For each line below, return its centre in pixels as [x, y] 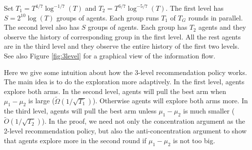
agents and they [222, 27]
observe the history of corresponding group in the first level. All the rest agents [122, 36]
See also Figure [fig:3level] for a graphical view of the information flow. [110, 55]
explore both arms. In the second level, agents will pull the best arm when [115, 91]
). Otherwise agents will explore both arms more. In [170, 101]
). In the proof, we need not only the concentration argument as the [143, 121]
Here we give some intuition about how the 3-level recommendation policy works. [126, 72]
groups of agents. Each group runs [108, 17]
